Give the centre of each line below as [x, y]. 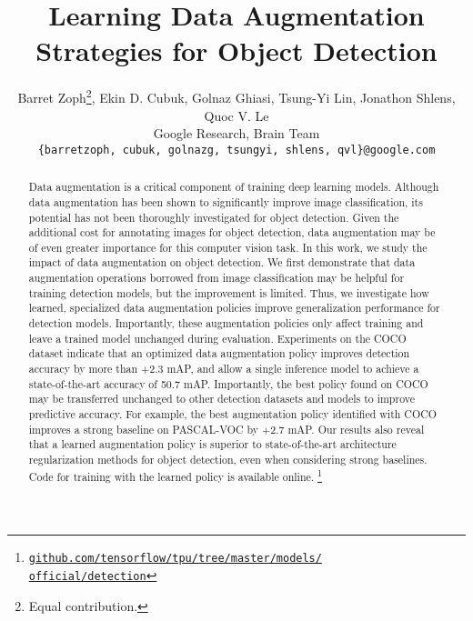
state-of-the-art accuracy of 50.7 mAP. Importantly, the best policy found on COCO [228, 383]
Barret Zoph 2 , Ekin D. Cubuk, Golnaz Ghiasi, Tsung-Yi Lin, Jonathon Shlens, [236, 96]
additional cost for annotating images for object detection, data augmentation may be [232, 232]
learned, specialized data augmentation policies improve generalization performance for [234, 308]
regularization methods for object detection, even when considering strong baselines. [228, 460]
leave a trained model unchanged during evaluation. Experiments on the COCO [217, 338]
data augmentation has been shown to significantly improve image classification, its [226, 201]
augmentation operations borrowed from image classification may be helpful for [216, 278]
